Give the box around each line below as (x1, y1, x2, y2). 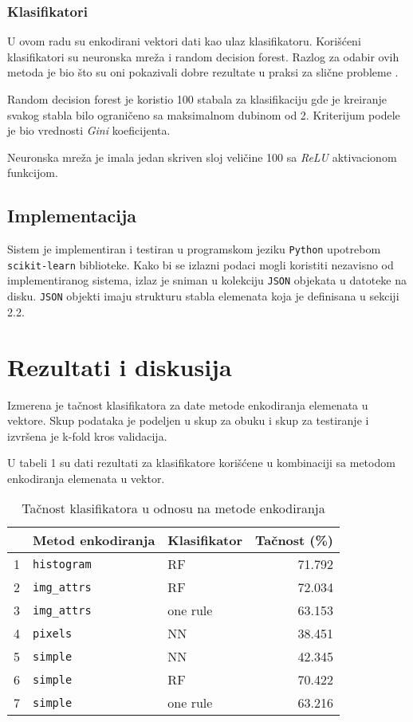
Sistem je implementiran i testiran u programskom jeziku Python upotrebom (7, 241, 381, 257)
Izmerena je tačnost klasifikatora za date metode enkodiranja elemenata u (7, 396, 368, 413)
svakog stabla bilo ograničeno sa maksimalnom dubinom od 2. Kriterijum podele (7, 106, 400, 123)
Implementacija (7, 203, 137, 228)
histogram (33, 557, 92, 571)
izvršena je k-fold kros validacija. (7, 427, 167, 444)
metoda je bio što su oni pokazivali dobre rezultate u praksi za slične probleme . (7, 64, 399, 80)
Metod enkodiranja (33, 531, 155, 550)
